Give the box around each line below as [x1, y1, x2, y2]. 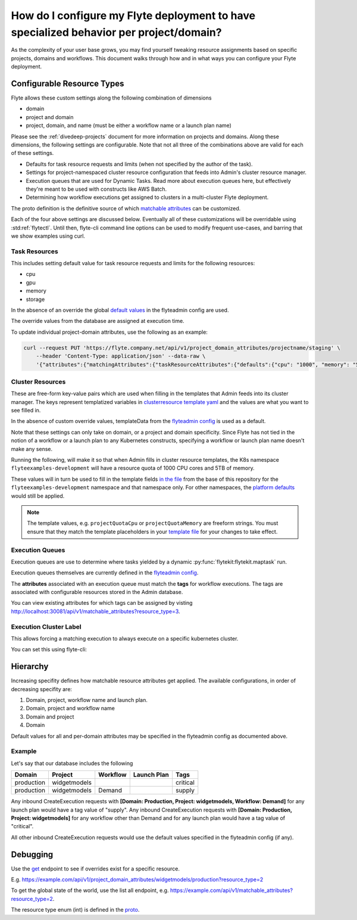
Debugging [11, 849, 54, 859]
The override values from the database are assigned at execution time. [11, 318, 184, 325]
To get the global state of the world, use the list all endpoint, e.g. [11, 887, 169, 894]
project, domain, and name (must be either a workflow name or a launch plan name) [26, 122, 232, 129]
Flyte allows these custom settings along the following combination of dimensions [11, 94, 212, 101]
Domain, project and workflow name [26, 705, 115, 712]
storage [26, 296, 45, 303]
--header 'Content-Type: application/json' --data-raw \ [36, 353, 206, 360]
